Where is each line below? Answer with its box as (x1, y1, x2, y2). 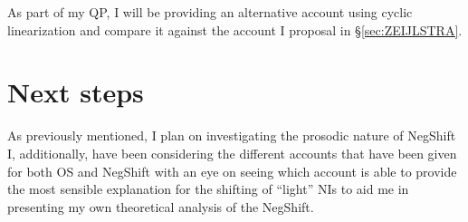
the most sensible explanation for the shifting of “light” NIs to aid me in (7, 179, 409, 198)
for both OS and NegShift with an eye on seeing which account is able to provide (7, 161, 457, 180)
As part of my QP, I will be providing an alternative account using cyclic (7, 3, 413, 21)
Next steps (7, 73, 144, 111)
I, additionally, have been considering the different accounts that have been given (7, 143, 457, 162)
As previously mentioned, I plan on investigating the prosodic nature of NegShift (7, 126, 456, 145)
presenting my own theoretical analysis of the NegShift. (7, 197, 314, 216)
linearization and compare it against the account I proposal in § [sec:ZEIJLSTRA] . (7, 20, 463, 39)
